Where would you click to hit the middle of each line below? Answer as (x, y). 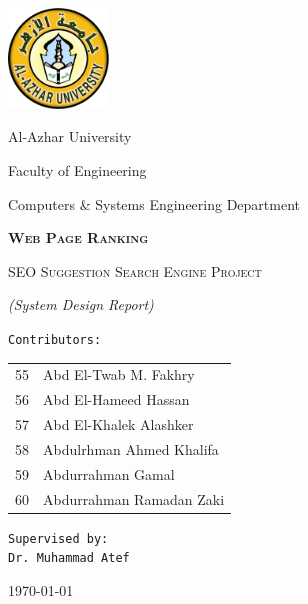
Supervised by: (58, 538)
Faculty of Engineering (77, 169)
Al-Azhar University (70, 136)
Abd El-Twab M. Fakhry (119, 374)
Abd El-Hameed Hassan (116, 399)
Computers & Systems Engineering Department (154, 203)
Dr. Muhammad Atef (69, 558)
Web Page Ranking (78, 237)
